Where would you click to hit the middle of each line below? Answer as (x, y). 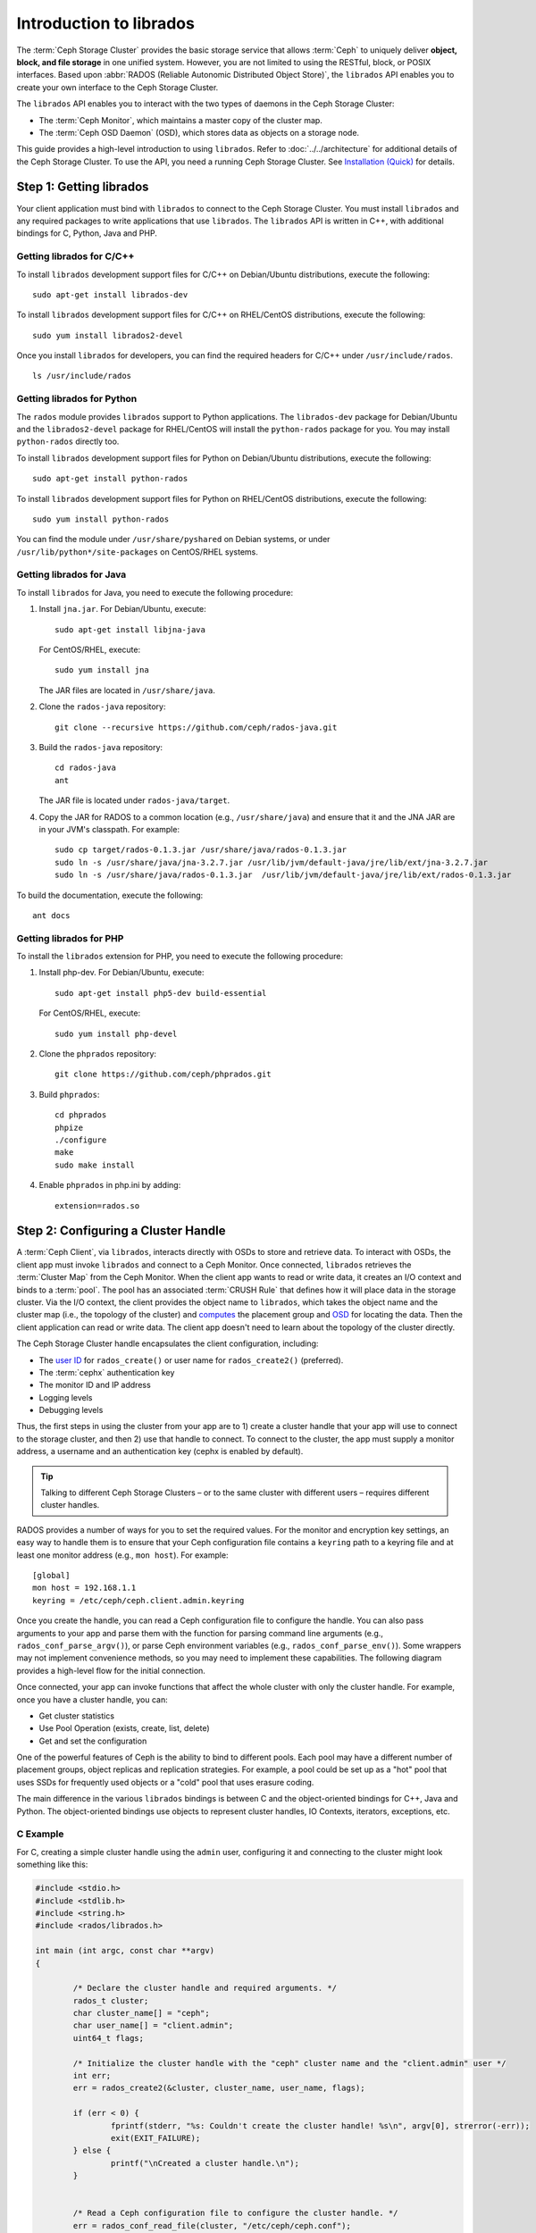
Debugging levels (71, 1410)
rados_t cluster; (111, 2000)
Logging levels (66, 1397)
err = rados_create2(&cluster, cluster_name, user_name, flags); (219, 2088)
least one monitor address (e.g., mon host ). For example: (122, 1555)
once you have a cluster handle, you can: (92, 1699)
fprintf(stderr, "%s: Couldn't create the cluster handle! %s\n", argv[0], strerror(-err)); (320, 2125)
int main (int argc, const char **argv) (125, 1951)
